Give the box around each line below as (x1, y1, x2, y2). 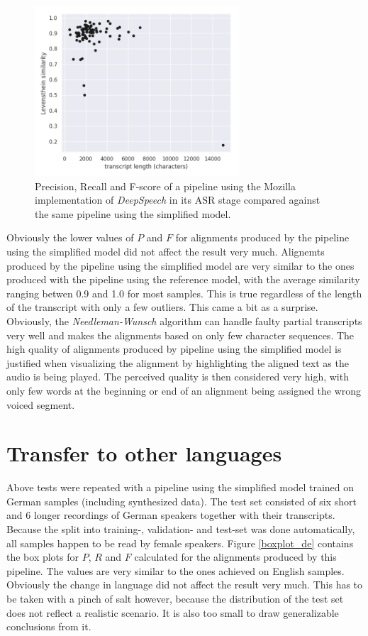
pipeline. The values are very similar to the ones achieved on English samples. (6, 563, 345, 578)
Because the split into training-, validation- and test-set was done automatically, (6, 522, 355, 536)
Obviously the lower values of (6, 230, 134, 245)
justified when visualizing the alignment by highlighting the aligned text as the (6, 355, 349, 370)
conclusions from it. (6, 619, 91, 634)
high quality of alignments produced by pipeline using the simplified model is (6, 341, 342, 356)
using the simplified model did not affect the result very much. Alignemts (6, 243, 325, 258)
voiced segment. (6, 397, 75, 412)
